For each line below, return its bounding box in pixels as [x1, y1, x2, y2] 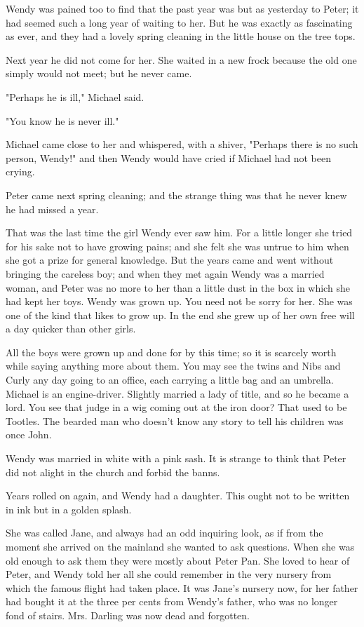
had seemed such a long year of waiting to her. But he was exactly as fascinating [6, 15, 353, 29]
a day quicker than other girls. [6, 321, 136, 336]
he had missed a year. [6, 201, 99, 216]
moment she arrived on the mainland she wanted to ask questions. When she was [6, 539, 355, 553]
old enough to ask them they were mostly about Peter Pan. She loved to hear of [6, 553, 350, 567]
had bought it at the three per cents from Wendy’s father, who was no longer [6, 594, 338, 609]
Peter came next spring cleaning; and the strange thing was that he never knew [6, 187, 347, 202]
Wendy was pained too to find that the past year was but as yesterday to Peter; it [6, 1, 359, 15]
